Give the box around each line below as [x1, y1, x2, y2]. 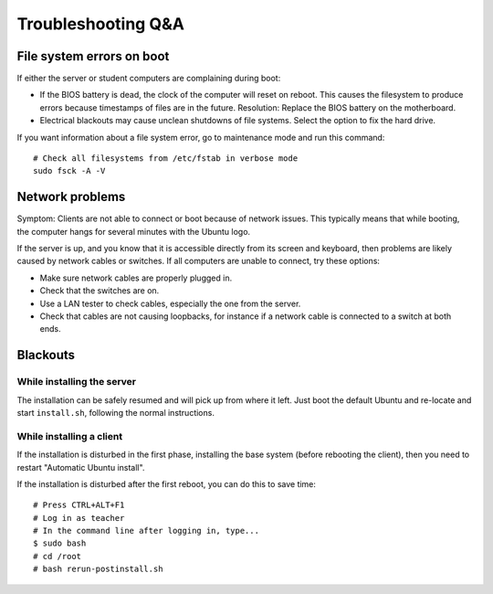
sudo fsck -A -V [33, 165, 106, 176]
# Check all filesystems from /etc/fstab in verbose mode [33, 154, 299, 164]
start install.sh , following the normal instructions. [16, 407, 215, 418]
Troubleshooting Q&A [16, 14, 184, 34]
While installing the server [16, 376, 137, 388]
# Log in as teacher [33, 513, 125, 523]
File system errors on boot [16, 48, 170, 64]
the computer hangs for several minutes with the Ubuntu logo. [16, 226, 251, 237]
